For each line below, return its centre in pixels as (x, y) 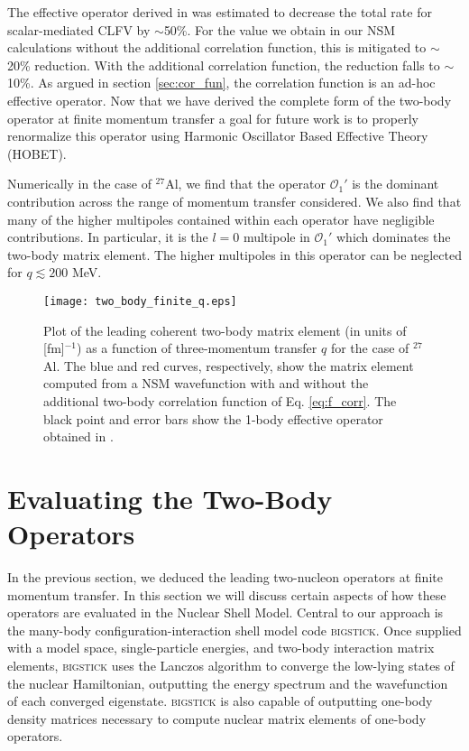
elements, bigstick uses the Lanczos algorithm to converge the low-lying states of (231, 665)
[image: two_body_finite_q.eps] (140, 301)
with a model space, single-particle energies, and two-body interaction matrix (221, 648)
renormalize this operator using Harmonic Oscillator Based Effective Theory (218, 136)
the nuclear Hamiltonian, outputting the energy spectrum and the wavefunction (228, 683)
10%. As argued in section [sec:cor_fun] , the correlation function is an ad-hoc (221, 83)
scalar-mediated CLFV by (79, 29)
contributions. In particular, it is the (108, 237)
